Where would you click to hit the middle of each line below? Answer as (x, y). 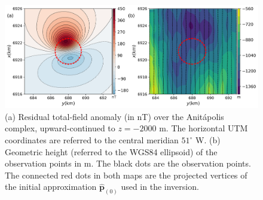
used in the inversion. (160, 187)
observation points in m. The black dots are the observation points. (128, 163)
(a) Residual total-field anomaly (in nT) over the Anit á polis (114, 116)
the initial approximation (51, 187)
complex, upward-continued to (60, 128)
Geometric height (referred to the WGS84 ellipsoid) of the (111, 151)
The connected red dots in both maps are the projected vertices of (126, 175)
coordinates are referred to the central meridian (92, 140)
